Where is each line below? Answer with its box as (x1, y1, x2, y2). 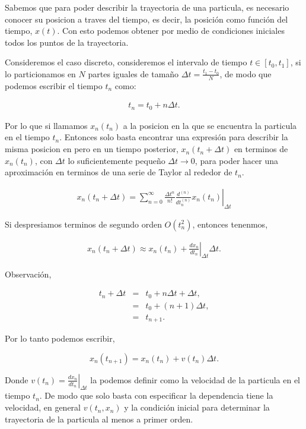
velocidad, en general (5, 401, 81, 414)
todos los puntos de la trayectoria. (5, 36, 129, 48)
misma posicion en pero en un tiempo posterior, (5, 143, 179, 155)
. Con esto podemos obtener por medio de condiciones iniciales (57, 24, 285, 37)
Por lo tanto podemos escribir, (5, 332, 115, 345)
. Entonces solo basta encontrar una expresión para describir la (59, 131, 288, 143)
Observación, (5, 267, 52, 280)
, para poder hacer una (195, 154, 278, 166)
